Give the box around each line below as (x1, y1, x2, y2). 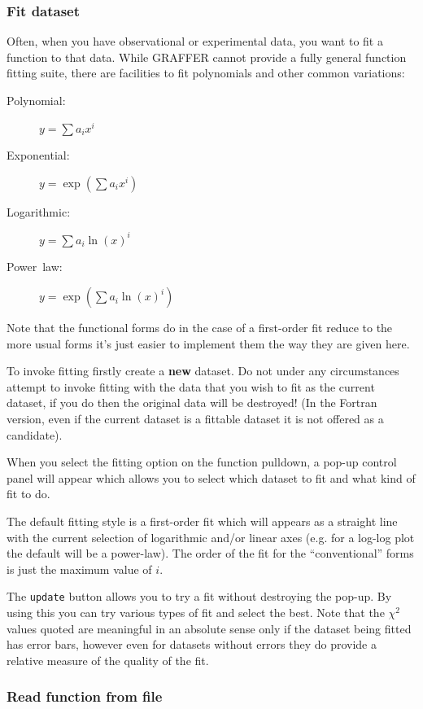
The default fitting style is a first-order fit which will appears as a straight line (7, 513, 398, 529)
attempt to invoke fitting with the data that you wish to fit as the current (7, 378, 375, 395)
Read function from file (7, 686, 163, 707)
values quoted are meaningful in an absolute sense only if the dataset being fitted (7, 619, 412, 637)
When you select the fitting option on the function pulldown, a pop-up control (7, 453, 397, 470)
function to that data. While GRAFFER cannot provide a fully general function (7, 48, 407, 65)
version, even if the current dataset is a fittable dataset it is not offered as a (7, 410, 384, 427)
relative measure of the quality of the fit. (7, 651, 209, 668)
